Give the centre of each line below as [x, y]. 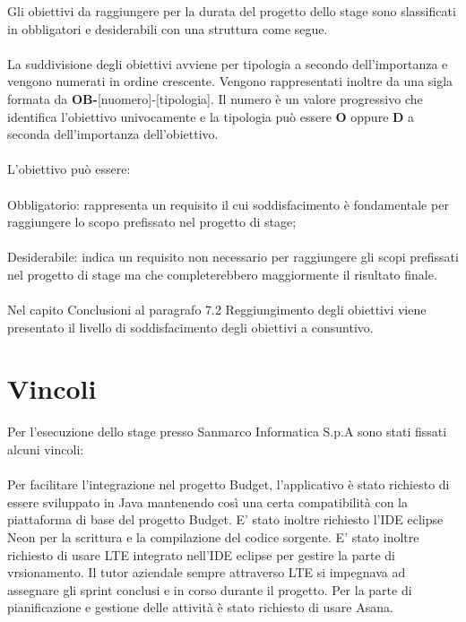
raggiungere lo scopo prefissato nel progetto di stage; [152, 222]
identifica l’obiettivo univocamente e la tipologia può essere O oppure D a [211, 116]
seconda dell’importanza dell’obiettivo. [113, 134]
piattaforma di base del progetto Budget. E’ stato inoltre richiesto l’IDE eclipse [225, 519]
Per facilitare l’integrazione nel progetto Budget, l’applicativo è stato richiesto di [229, 484]
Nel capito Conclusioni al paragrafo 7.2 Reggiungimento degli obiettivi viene [217, 310]
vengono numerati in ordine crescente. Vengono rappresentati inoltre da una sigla [230, 81]
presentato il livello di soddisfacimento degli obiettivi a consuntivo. [190, 327]
